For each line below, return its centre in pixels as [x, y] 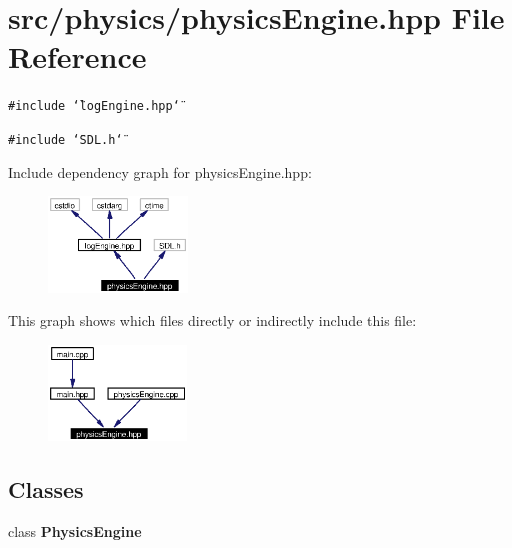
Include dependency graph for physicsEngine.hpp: [160, 171]
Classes [46, 489]
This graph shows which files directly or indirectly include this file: [212, 320]
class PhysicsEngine [75, 531]
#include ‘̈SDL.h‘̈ [65, 139]
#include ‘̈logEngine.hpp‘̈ [94, 106]
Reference [77, 56]
